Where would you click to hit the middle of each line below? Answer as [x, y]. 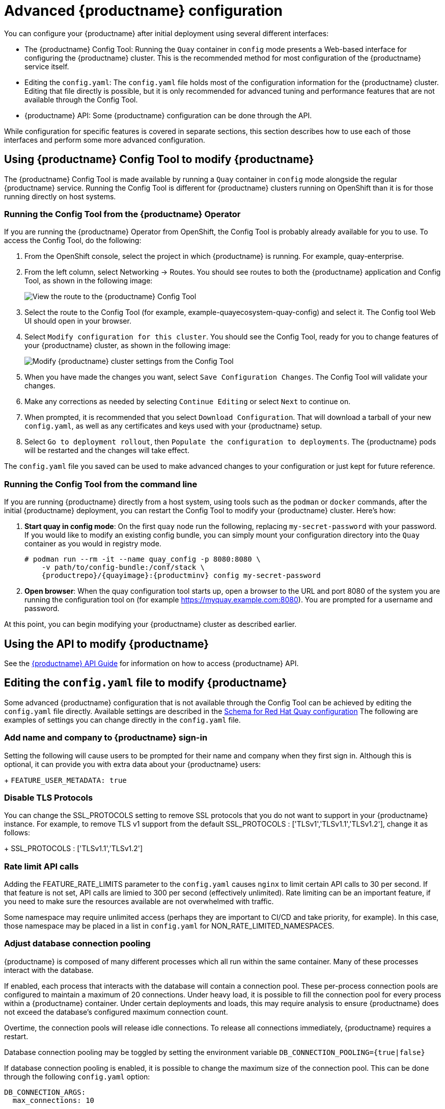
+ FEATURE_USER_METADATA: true [65, 780]
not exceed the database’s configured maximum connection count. [116, 1012]
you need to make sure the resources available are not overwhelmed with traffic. [139, 902]
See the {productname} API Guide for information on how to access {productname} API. [151, 663]
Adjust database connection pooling [77, 944]
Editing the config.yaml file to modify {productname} [146, 683]
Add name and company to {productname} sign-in [106, 738]
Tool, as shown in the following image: [89, 281]
